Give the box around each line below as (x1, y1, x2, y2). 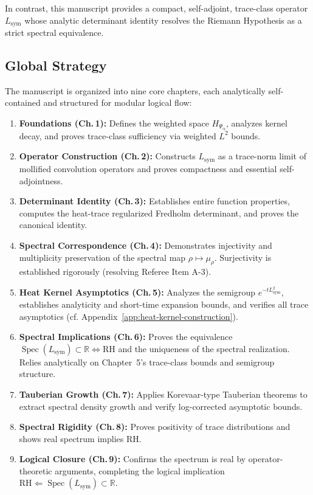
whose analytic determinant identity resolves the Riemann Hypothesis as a (24, 13, 302, 26)
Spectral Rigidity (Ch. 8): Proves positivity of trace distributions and (19, 420, 291, 433)
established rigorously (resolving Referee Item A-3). (19, 265, 212, 278)
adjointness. (19, 174, 63, 187)
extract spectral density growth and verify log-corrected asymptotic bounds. (19, 400, 303, 412)
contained (5, 96, 41, 109)
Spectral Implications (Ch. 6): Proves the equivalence (19, 330, 233, 343)
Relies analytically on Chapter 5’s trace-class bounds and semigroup (19, 355, 275, 368)
